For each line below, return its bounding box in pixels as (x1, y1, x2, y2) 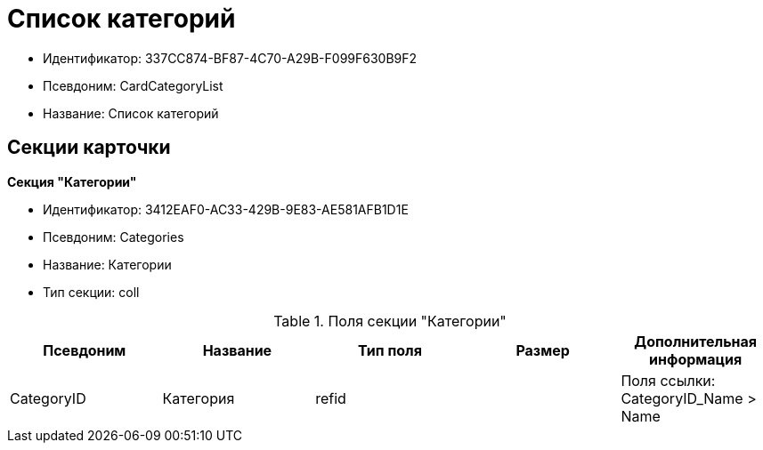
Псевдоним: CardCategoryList (43, 77, 223, 93)
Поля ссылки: (621, 371, 716, 390)
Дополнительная (634, 332, 758, 350)
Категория (162, 389, 235, 407)
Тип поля (358, 341, 422, 359)
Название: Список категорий (43, 105, 219, 121)
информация (649, 350, 743, 368)
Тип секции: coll (43, 284, 140, 300)
